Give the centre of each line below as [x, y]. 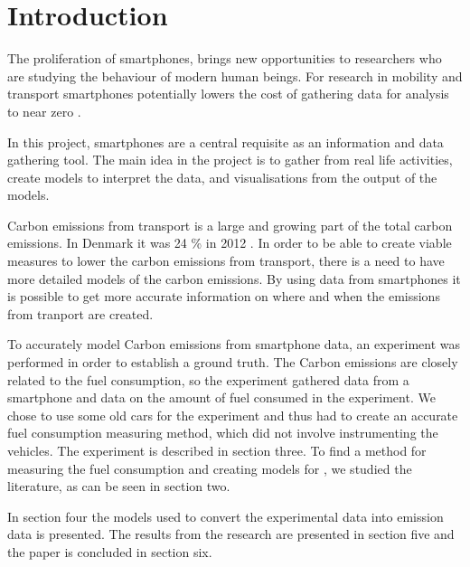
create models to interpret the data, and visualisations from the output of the [222, 177]
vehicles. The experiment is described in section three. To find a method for [217, 450]
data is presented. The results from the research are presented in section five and [231, 534]
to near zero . [44, 111]
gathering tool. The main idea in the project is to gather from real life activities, [230, 160]
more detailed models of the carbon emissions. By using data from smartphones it [234, 278]
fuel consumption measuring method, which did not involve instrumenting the [223, 433]
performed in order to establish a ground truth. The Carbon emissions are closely [233, 362]
